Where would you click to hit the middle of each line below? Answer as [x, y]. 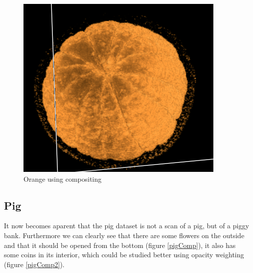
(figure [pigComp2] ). [34, 264]
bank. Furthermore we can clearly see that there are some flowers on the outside [124, 235]
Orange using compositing [63, 178]
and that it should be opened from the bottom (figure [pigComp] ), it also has [120, 245]
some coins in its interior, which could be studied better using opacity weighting [124, 255]
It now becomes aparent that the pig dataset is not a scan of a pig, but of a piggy [126, 226]
